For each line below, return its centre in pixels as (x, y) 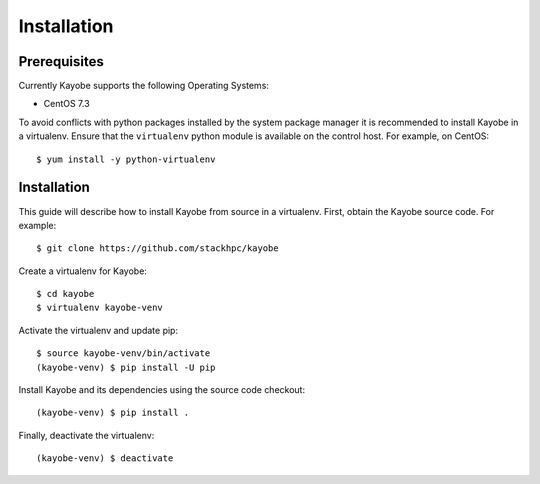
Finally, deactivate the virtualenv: (86, 435)
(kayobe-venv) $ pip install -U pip (126, 367)
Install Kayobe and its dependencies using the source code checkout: (161, 390)
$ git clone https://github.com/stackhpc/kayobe (157, 248)
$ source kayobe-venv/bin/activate (123, 353)
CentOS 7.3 (66, 104)
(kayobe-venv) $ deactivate (105, 458)
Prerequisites (61, 61)
